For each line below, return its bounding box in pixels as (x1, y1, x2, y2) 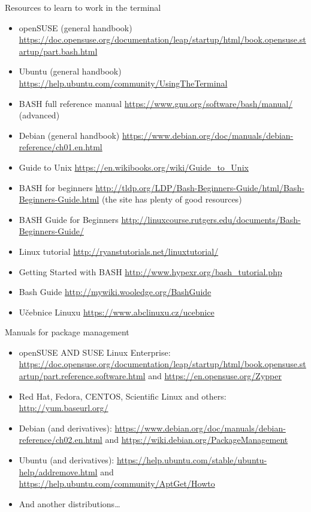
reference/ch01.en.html (19, 141, 102, 153)
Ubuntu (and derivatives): (19, 454, 114, 466)
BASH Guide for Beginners (19, 213, 119, 225)
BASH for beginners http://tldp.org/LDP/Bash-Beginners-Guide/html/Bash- (19, 181, 304, 194)
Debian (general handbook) (19, 129, 120, 141)
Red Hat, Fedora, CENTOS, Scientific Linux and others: (19, 389, 227, 402)
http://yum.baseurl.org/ (19, 401, 108, 414)
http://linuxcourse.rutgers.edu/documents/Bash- (121, 213, 301, 225)
